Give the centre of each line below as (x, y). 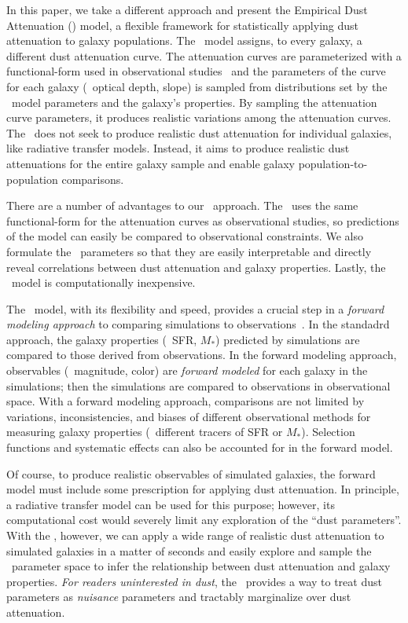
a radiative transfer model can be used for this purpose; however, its (171, 504)
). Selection (328, 432)
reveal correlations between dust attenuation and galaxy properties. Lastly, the (196, 267)
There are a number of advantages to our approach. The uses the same (182, 205)
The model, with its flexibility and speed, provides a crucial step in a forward (195, 308)
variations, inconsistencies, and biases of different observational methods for (189, 416)
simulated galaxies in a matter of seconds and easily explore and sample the (189, 550)
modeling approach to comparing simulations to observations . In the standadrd (198, 324)
